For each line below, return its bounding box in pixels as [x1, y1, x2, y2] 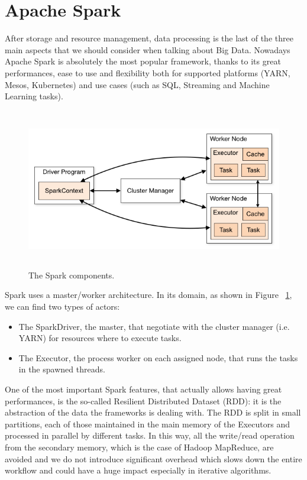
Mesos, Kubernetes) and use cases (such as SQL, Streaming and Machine [5, 78, 270, 90]
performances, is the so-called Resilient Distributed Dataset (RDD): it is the [5, 394, 282, 407]
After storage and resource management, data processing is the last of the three [5, 32, 293, 44]
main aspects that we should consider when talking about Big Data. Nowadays [5, 43, 290, 56]
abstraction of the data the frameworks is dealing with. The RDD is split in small [5, 406, 301, 419]
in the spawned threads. [18, 363, 105, 375]
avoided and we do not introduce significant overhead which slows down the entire [5, 452, 302, 465]
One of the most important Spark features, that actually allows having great [5, 383, 282, 395]
